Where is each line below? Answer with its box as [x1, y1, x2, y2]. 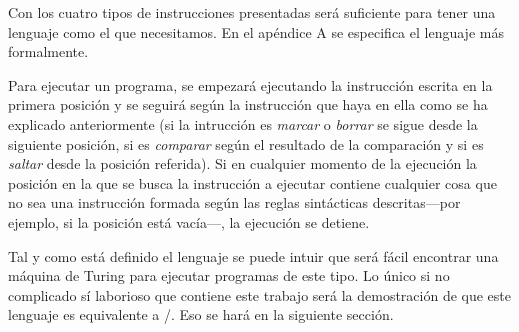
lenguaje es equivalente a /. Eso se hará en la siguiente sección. [8, 304, 394, 325]
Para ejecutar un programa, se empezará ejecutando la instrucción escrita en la [8, 74, 493, 95]
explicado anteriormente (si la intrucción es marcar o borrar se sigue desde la [8, 113, 478, 134]
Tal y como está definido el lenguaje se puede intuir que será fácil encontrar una [8, 245, 499, 266]
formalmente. [8, 41, 89, 62]
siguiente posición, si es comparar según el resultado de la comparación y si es [8, 133, 484, 154]
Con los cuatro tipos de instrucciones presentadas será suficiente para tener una [8, 2, 496, 22]
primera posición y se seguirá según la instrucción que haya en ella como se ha [8, 94, 488, 115]
